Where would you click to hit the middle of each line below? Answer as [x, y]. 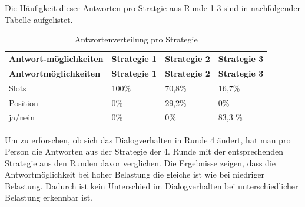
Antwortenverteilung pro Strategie [136, 39]
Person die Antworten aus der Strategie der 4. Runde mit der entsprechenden [144, 151]
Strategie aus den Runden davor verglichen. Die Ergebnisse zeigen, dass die [140, 162]
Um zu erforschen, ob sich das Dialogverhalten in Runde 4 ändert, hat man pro [148, 139]
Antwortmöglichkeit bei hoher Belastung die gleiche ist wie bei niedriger [135, 174]
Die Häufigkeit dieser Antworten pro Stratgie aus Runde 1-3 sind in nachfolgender [153, 8]
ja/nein [22, 117]
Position [24, 102]
